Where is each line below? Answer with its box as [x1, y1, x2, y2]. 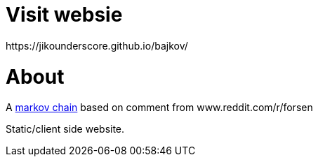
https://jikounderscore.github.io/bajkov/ [6, 39, 188, 52]
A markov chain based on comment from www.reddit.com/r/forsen [6, 101, 313, 114]
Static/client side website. [6, 123, 125, 135]
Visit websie [6, 3, 123, 27]
